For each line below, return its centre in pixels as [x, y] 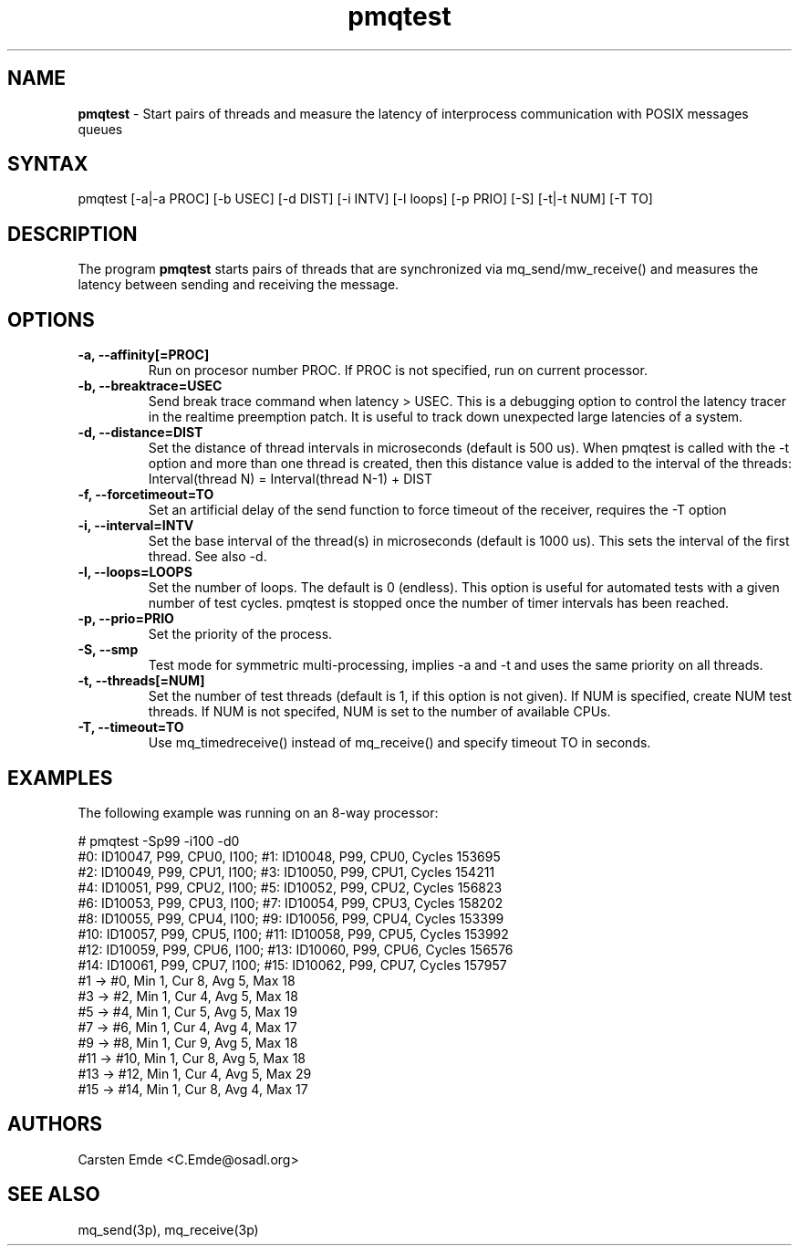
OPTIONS [51, 319]
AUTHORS [55, 1124]
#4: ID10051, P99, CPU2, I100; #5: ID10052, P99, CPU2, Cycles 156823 [290, 887]
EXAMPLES [60, 778]
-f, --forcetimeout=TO [146, 495]
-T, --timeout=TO [131, 727]
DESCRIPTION [73, 234]
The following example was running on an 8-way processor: [258, 812]
